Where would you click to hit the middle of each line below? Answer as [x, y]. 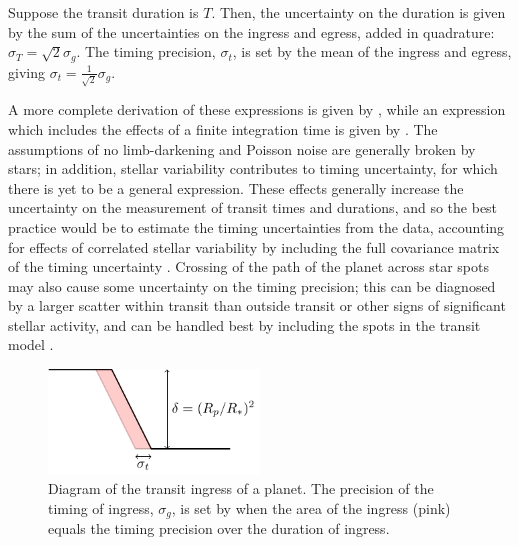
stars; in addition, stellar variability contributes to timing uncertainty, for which [253, 168]
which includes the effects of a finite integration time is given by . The [223, 128]
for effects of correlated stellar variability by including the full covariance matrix [254, 246]
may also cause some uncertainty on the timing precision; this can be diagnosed [252, 285]
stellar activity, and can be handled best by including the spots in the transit [244, 324]
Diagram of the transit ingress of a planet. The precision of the [241, 488]
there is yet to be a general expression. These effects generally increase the [236, 187]
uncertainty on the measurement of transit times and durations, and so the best [253, 207]
